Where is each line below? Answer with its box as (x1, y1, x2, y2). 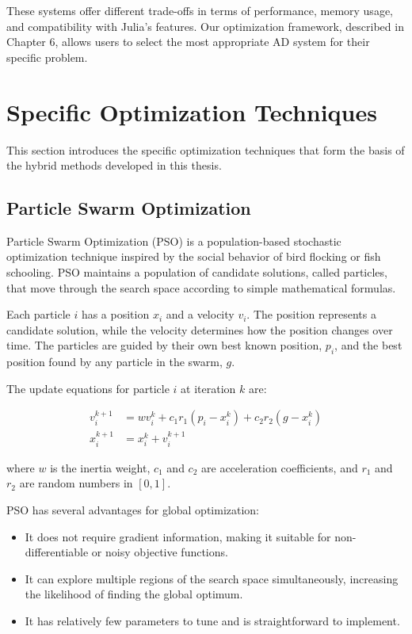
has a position (81, 306, 150, 323)
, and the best (334, 337, 402, 353)
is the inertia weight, (50, 459, 151, 475)
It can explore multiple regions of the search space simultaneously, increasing (25, 570, 399, 586)
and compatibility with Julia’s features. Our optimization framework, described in (6, 17, 404, 34)
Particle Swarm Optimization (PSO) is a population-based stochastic (6, 232, 341, 249)
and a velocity (166, 306, 235, 323)
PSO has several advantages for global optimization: (6, 501, 260, 518)
